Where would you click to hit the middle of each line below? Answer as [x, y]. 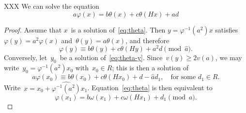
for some [183, 77]
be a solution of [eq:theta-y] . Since [111, 57]
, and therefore [147, 40]
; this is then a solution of [150, 68]
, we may [229, 57]
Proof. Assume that [33, 29]
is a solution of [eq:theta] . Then [118, 29]
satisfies [227, 29]
